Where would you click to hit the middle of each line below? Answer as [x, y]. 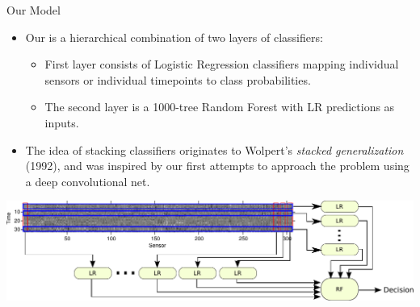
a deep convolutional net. [88, 181]
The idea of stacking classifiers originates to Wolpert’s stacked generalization [214, 149]
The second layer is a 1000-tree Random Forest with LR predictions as [220, 107]
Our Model [34, 10]
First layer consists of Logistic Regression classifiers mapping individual [222, 64]
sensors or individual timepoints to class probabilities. [178, 79]
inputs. [62, 122]
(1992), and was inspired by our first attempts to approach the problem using [217, 166]
